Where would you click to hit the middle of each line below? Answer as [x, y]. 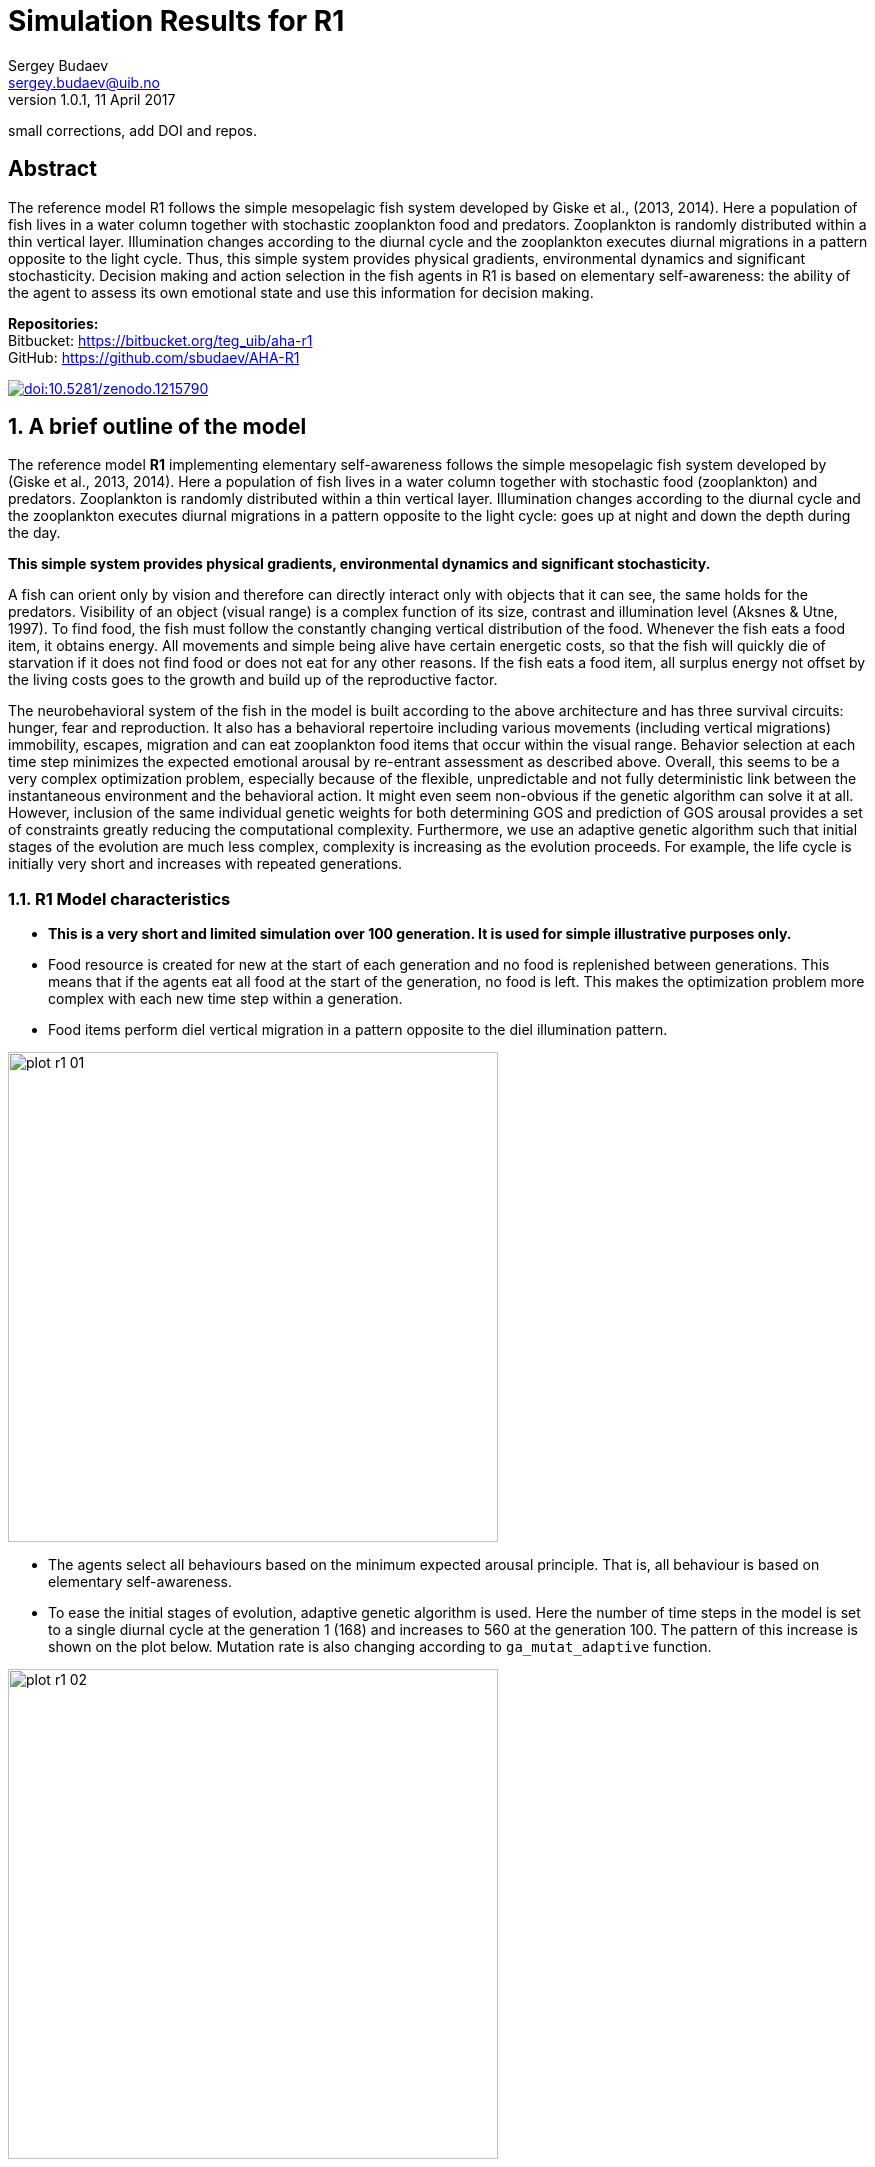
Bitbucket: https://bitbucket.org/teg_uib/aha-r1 [160, 340]
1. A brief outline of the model [157, 427]
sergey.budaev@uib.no [84, 82]
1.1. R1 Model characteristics [119, 898]
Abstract [52, 169]
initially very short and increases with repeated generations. [205, 864]
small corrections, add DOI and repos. [132, 130]
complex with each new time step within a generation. [225, 999]
